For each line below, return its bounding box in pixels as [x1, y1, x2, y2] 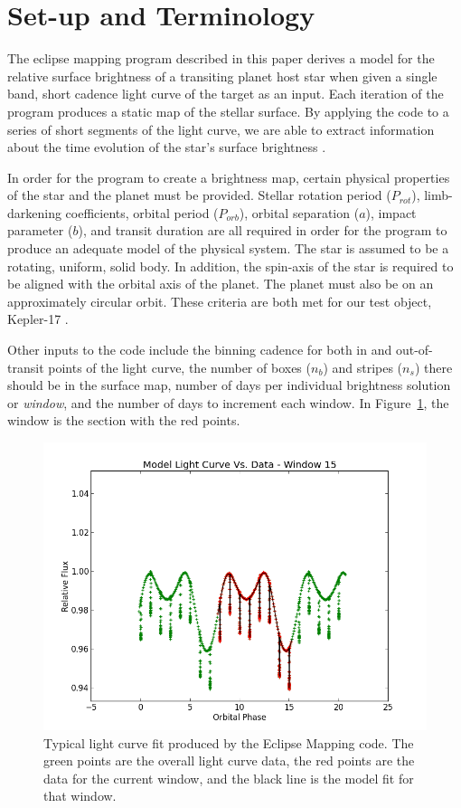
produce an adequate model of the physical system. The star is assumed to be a [7, 239, 449, 258]
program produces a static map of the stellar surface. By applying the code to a [7, 101, 449, 120]
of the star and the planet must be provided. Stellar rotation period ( [7, 185, 391, 204]
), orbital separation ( [239, 203, 360, 222]
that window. [43, 786, 117, 805]
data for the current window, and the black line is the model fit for [43, 768, 414, 787]
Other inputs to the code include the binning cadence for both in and [7, 340, 392, 359]
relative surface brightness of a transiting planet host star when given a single [7, 66, 437, 85]
